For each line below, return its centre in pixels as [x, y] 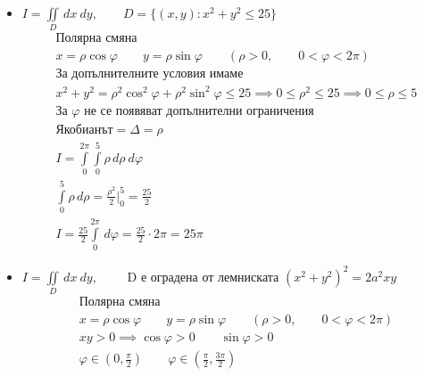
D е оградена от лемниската [203, 276]
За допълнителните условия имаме [150, 74]
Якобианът [84, 130]
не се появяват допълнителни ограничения [199, 111]
